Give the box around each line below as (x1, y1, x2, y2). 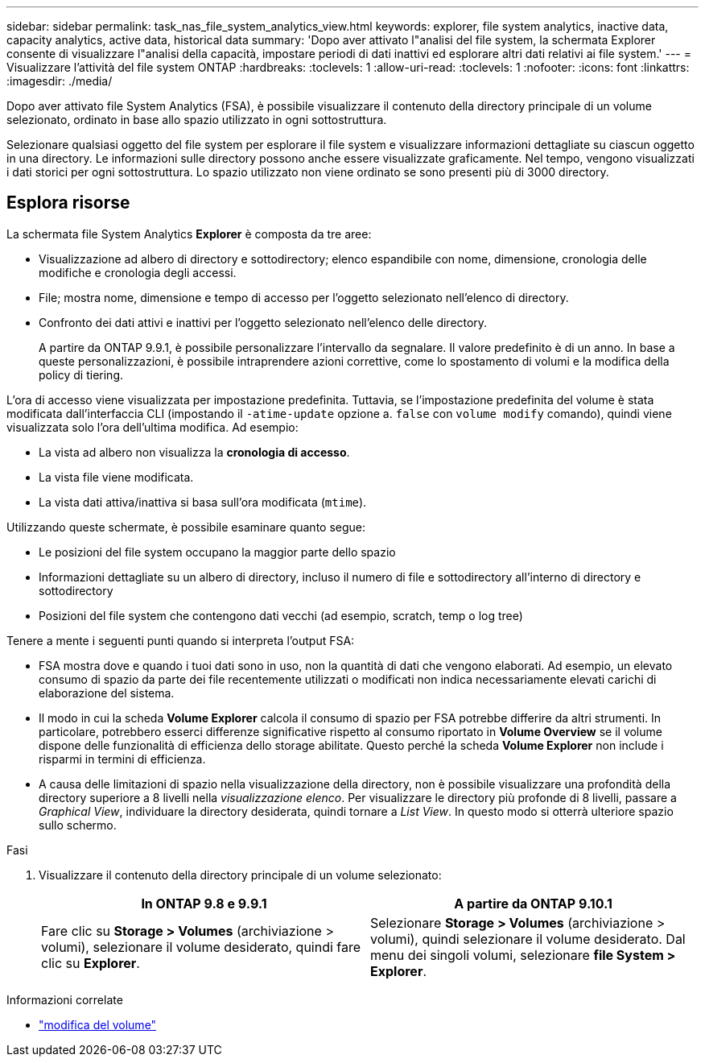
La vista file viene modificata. (39, 469, 194, 484)
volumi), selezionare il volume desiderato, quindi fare (41, 938, 361, 955)
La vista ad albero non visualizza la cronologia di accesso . (39, 445, 350, 459)
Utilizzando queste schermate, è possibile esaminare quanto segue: (6, 519, 366, 534)
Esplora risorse (6, 192, 130, 213)
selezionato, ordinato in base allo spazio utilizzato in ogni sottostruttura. (6, 113, 387, 126)
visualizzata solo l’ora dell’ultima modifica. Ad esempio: (6, 420, 299, 434)
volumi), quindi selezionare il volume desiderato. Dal (370, 930, 686, 947)
